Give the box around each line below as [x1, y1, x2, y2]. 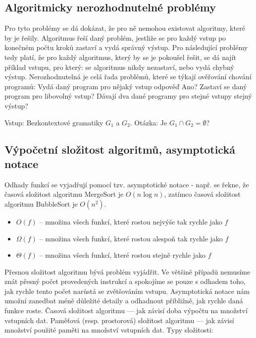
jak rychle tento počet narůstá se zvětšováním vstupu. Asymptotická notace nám [4, 285, 250, 296]
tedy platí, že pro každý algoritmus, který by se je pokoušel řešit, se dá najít [4, 52, 236, 62]
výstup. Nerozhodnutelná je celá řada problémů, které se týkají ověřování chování [4, 71, 252, 82]
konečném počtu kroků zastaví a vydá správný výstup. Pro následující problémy [4, 42, 248, 53]
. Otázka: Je [130, 117, 167, 127]
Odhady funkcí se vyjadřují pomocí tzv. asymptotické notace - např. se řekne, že [4, 179, 249, 189]
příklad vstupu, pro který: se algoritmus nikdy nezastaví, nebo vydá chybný [4, 61, 234, 72]
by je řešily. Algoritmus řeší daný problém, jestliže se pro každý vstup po [4, 32, 226, 43]
